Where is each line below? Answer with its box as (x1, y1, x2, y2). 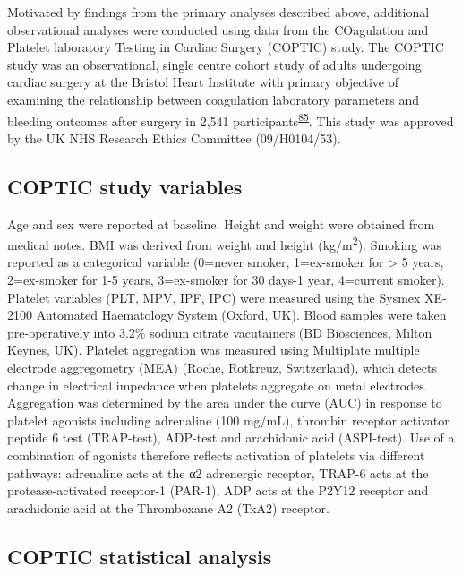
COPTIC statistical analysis (7, 542, 272, 570)
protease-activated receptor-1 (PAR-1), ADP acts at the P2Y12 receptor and (7, 481, 429, 500)
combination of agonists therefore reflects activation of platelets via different (7, 445, 425, 464)
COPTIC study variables (7, 172, 243, 200)
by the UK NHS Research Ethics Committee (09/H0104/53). (7, 128, 341, 147)
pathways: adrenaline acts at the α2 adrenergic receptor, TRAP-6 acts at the (7, 463, 429, 482)
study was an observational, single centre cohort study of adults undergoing (7, 55, 422, 73)
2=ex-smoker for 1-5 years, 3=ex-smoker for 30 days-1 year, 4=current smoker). (7, 270, 445, 289)
